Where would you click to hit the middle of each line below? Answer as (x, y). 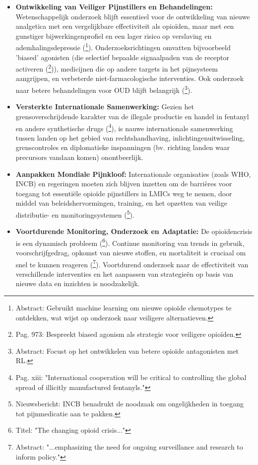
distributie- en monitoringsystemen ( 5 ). (75, 214)
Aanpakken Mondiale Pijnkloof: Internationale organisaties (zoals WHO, (133, 174)
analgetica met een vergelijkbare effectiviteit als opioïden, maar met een (125, 26)
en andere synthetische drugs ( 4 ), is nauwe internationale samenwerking (124, 127)
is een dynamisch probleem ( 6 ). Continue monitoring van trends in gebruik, (130, 242)
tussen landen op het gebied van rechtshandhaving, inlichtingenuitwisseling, (130, 137)
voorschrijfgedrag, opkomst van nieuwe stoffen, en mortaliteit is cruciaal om (131, 252)
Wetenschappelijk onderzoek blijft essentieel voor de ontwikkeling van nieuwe (133, 16)
